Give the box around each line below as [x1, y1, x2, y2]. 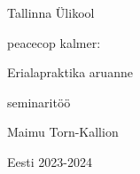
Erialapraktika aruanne [7, 63, 133, 82]
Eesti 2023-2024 [7, 152, 92, 170]
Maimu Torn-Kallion [7, 123, 119, 141]
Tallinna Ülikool [7, 4, 95, 21]
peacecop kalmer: [7, 33, 101, 51]
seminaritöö [7, 92, 71, 111]
